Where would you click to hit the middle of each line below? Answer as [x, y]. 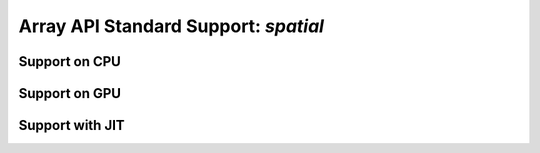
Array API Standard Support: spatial [171, 26]
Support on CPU [70, 61]
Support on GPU [70, 93]
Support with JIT [71, 125]
